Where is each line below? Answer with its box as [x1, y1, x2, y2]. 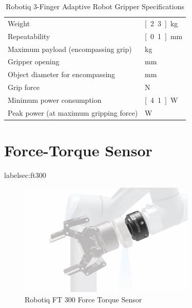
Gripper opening [8, 56, 60, 67]
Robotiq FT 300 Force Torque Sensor [25, 294, 142, 304]
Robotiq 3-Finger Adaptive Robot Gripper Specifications [6, 1, 185, 11]
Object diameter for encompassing [8, 69, 116, 80]
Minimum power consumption [8, 94, 102, 105]
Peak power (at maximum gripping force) [8, 107, 138, 118]
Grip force [8, 82, 40, 93]
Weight [8, 17, 30, 28]
